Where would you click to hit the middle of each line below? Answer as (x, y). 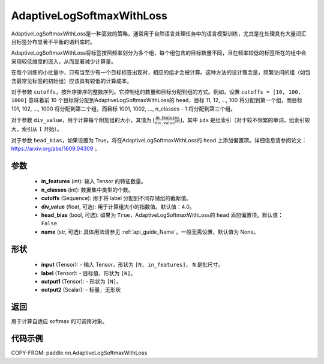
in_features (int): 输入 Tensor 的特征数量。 (94, 181)
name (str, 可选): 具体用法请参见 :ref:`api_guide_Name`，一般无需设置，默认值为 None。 (150, 232)
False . (50, 223)
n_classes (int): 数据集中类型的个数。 (87, 190)
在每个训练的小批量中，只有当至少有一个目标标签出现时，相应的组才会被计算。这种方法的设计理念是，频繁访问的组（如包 (161, 73)
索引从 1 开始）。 (42, 129)
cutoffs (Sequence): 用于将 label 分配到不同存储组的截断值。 (116, 198)
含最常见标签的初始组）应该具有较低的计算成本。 (71, 80)
